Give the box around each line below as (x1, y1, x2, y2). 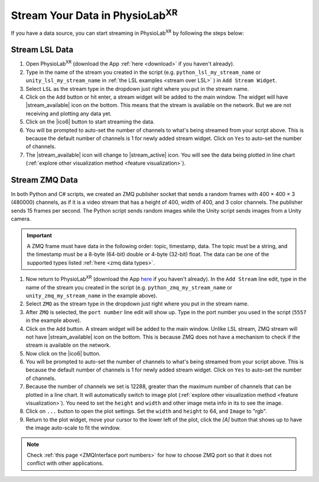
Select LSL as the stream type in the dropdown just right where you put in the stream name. (25, 85, 249, 92)
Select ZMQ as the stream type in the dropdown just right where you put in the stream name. (25, 300, 249, 307)
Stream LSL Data (11, 45, 74, 55)
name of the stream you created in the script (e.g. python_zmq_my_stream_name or (25, 284, 233, 291)
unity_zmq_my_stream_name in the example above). (25, 292, 158, 299)
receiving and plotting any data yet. (25, 110, 112, 117)
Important (27, 232, 53, 239)
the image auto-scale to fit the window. (25, 424, 121, 431)
